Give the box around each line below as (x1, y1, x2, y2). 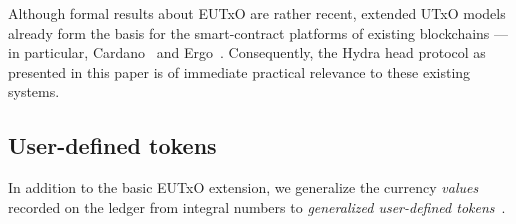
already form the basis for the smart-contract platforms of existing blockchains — (8, 22, 509, 43)
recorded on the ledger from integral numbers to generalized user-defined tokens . (8, 196, 506, 217)
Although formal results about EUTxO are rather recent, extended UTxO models (8, 3, 506, 23)
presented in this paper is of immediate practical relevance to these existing (8, 61, 471, 82)
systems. (8, 81, 60, 102)
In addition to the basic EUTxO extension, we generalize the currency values (8, 177, 479, 198)
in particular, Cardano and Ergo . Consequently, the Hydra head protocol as (8, 42, 486, 63)
